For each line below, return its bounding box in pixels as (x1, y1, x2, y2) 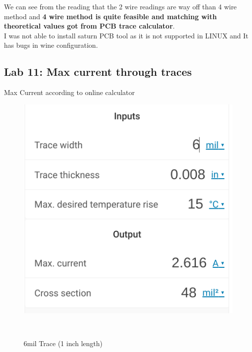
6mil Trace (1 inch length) (24, 338, 103, 348)
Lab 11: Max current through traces (4, 64, 192, 79)
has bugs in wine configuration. (4, 40, 98, 50)
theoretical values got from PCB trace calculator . (4, 21, 175, 31)
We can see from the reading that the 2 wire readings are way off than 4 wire (4, 1, 237, 11)
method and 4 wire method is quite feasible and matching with (4, 11, 217, 21)
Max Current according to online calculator (4, 87, 135, 97)
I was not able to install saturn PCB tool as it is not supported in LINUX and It (4, 30, 249, 40)
